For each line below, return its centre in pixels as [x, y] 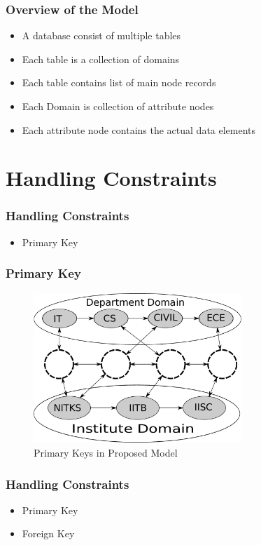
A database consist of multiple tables [101, 35]
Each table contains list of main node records [119, 82]
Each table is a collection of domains [101, 59]
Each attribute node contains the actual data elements [139, 129]
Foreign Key [48, 533]
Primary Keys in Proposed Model [106, 453]
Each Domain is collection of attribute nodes [118, 106]
